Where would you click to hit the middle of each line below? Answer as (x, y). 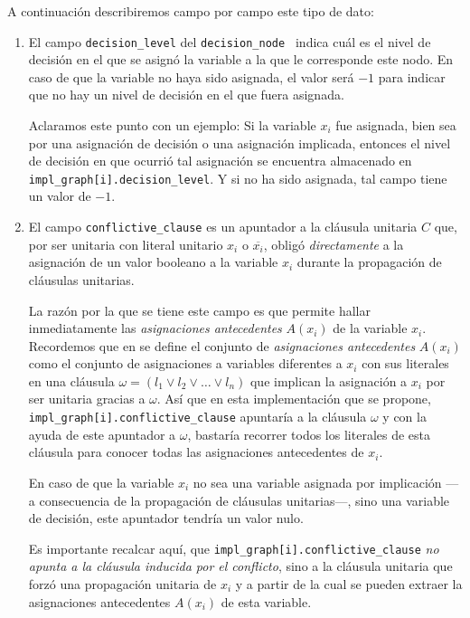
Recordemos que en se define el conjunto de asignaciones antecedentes (222, 345)
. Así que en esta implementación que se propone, (294, 399)
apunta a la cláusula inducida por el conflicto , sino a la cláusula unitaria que (240, 566)
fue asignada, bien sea (396, 125)
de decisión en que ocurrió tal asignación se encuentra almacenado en (220, 161)
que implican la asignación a (329, 380)
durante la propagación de (369, 262)
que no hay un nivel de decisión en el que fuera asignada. (186, 95)
